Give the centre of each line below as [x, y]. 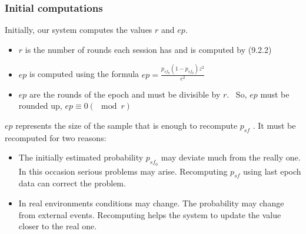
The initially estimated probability [81, 157]
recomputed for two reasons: [56, 137]
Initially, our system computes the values [79, 30]
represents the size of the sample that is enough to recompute [127, 126]
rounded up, [40, 106]
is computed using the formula [84, 74]
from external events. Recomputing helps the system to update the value [150, 214]
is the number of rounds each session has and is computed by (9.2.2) [148, 49]
